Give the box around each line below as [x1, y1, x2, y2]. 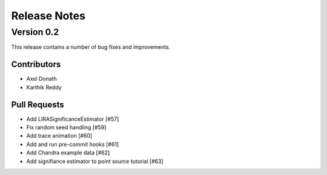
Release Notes [11, 9, 86, 22]
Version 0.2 [11, 27, 59, 37]
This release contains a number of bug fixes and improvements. [11, 43, 171, 51]
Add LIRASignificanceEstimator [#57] [26, 115, 119, 122]
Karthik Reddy [26, 83, 62, 91]
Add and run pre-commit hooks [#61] [26, 141, 119, 148]
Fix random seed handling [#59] [26, 124, 107, 131]
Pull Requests [11, 100, 64, 110]
